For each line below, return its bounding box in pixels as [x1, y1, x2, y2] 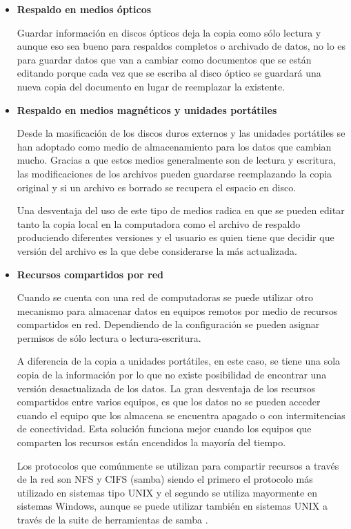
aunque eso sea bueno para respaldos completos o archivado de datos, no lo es [17, 39, 346, 53]
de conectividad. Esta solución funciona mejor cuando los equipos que [17, 421, 312, 436]
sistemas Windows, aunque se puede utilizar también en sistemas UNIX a [17, 499, 328, 513]
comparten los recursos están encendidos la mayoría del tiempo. [17, 435, 286, 450]
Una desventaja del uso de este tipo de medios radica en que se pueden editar [17, 203, 345, 218]
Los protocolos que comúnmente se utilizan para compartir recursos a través [17, 458, 339, 472]
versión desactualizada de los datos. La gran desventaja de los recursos [17, 381, 316, 395]
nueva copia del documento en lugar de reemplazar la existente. [17, 79, 285, 93]
